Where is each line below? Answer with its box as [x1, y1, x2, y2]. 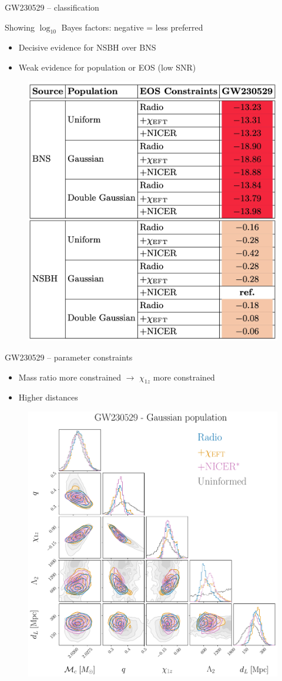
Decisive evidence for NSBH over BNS [18, 41, 156, 54]
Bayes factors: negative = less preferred [61, 21, 203, 33]
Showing [5, 21, 35, 33]
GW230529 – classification [5, 1, 99, 13]
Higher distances [18, 391, 78, 403]
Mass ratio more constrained [18, 370, 121, 383]
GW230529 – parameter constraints [5, 350, 133, 363]
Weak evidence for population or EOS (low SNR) [18, 61, 196, 73]
